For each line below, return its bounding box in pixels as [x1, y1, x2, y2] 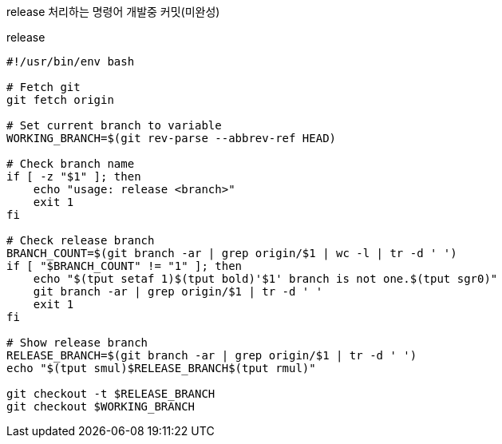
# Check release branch [6, 234, 155, 247]
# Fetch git [6, 81, 81, 93]
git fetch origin [6, 93, 114, 106]
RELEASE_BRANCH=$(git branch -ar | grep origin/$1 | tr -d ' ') [6, 349, 417, 362]
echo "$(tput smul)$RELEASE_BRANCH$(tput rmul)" [6, 362, 316, 375]
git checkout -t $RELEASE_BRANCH [6, 387, 215, 400]
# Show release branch [6, 336, 148, 349]
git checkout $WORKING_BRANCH [6, 400, 196, 413]
